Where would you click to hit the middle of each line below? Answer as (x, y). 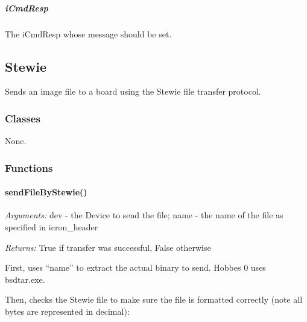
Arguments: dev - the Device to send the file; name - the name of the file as (144, 215)
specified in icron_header (52, 227)
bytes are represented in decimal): (67, 311)
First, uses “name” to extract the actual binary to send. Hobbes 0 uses (135, 267)
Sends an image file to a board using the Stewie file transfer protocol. (133, 91)
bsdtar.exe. (25, 279)
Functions (29, 167)
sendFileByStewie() (46, 192)
